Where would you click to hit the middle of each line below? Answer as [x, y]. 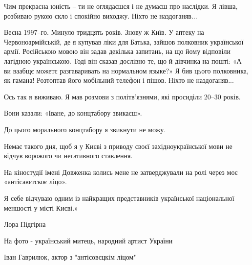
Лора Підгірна [25, 224]
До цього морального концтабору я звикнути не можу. [85, 129]
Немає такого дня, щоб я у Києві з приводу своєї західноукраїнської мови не [118, 146]
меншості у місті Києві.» [41, 207]
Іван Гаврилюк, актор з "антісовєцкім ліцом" [70, 257]
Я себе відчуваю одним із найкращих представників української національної [119, 198]
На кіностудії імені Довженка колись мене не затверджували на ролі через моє [121, 172]
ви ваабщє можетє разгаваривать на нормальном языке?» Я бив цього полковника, [126, 70]
